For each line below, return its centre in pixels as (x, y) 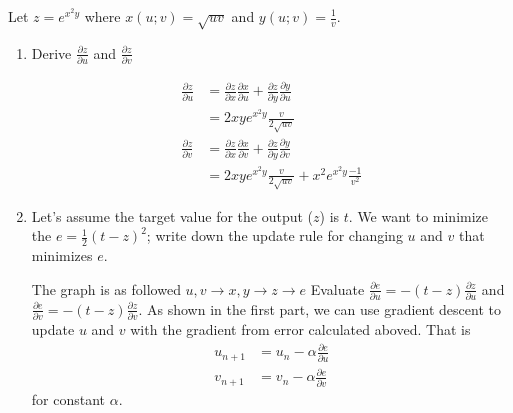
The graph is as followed (106, 288)
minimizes (62, 255)
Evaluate (337, 288)
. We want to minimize (418, 215)
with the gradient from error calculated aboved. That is (300, 329)
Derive (51, 52)
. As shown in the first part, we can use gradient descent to (319, 308)
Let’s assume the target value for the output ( (172, 215)
